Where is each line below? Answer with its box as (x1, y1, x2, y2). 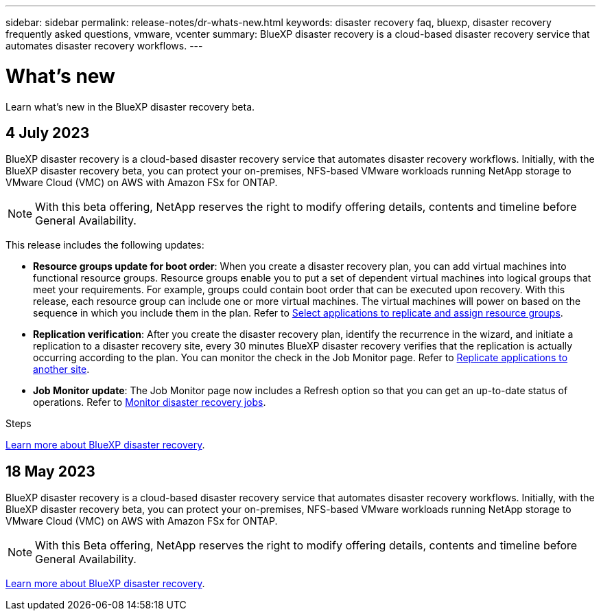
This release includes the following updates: (5, 239, 204, 251)
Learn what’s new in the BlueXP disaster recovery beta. (5, 100, 255, 113)
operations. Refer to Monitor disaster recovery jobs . (33, 396, 266, 409)
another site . (33, 363, 90, 376)
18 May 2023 (5, 462, 95, 480)
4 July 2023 (5, 124, 90, 141)
